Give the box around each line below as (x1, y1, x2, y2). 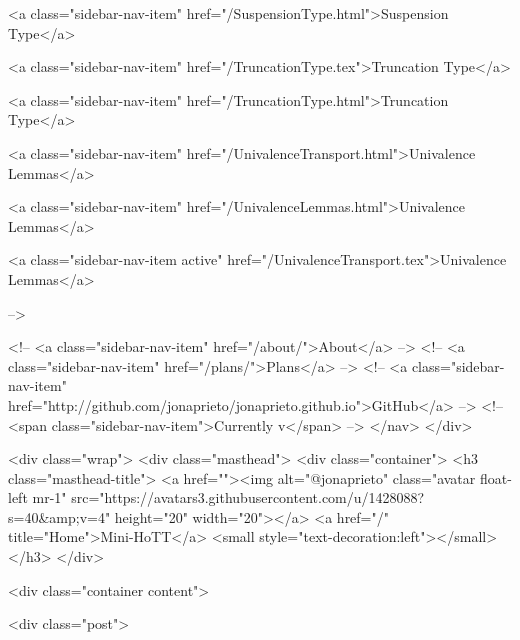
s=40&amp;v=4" (8, 506, 111, 527)
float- (479, 467, 512, 488)
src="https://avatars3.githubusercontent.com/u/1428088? (71, 487, 425, 508)
